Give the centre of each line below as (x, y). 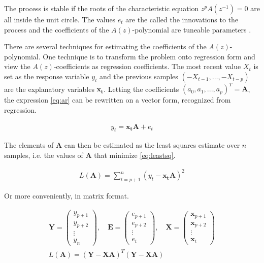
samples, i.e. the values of (44, 155)
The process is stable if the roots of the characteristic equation (102, 8)
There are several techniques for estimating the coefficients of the (105, 46)
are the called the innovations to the (182, 19)
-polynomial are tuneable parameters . (192, 29)
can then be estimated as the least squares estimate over (152, 145)
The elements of (29, 145)
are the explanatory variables (49, 89)
